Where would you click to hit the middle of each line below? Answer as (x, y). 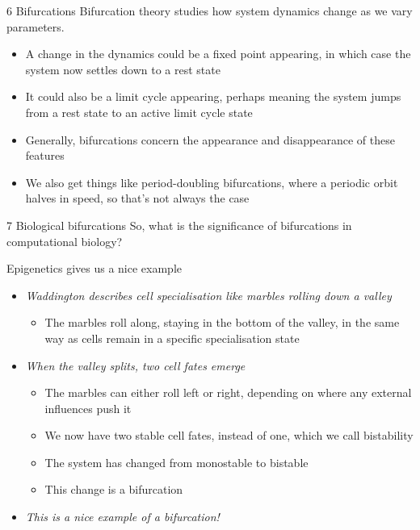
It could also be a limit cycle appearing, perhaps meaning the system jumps (213, 96)
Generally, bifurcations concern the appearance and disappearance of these (210, 139)
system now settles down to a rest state (123, 69)
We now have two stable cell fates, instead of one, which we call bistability (229, 435)
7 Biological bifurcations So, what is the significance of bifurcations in (179, 225)
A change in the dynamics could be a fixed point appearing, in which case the (218, 54)
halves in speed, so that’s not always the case (137, 198)
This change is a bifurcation (114, 489)
